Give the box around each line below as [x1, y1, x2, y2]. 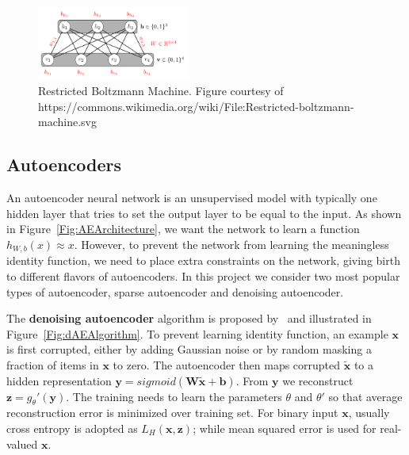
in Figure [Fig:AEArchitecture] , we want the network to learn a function [6, 220, 360, 237]
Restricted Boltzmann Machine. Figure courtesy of [38, 82, 284, 99]
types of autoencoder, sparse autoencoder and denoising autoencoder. [6, 283, 344, 300]
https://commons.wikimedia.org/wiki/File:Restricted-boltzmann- [38, 97, 354, 114]
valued [6, 435, 38, 452]
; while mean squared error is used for [193, 419, 377, 436]
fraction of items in [6, 356, 99, 373]
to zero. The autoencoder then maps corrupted [113, 356, 341, 373]
